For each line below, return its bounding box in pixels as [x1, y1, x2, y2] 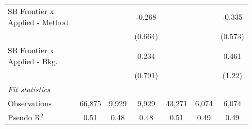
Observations [8, 98, 52, 109]
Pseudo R [8, 112, 41, 123]
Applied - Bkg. [8, 56, 58, 67]
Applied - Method [8, 16, 68, 28]
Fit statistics [8, 84, 50, 95]
